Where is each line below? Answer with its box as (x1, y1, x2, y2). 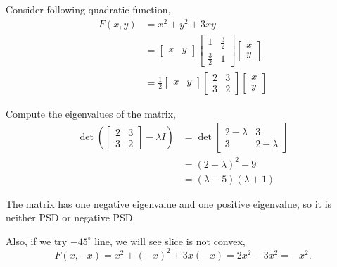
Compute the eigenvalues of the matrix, (6, 106, 176, 120)
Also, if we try (6, 233, 68, 248)
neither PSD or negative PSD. (6, 210, 136, 225)
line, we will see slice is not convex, (94, 233, 246, 248)
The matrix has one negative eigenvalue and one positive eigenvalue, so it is (6, 196, 332, 211)
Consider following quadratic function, (6, 2, 171, 16)
